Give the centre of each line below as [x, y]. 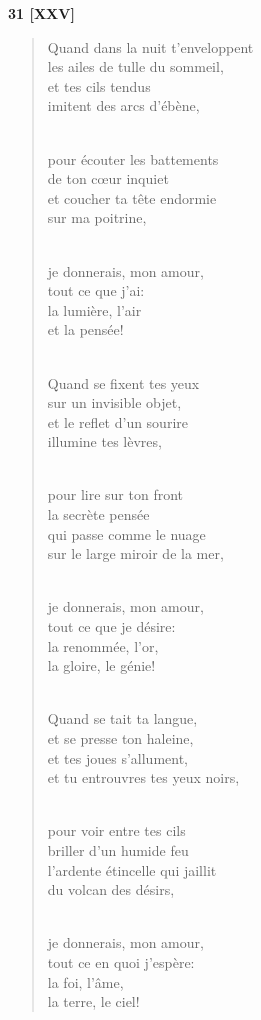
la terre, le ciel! [93, 1001]
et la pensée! [85, 329]
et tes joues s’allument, [118, 757]
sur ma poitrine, [97, 217]
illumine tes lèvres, [104, 441]
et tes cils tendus [99, 85]
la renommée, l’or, [103, 645]
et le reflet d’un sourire [117, 421]
